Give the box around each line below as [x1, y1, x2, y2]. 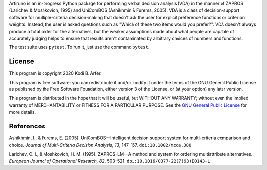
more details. [9, 109, 36, 115]
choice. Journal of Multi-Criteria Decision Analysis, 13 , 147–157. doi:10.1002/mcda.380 [9, 142, 192, 148]
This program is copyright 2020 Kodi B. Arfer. [9, 70, 102, 76]
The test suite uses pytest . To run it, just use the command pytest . [9, 44, 150, 50]
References [9, 122, 45, 130]
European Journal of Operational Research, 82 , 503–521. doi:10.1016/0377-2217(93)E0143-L [9, 158, 210, 164]
